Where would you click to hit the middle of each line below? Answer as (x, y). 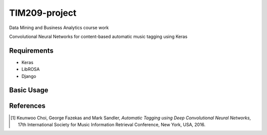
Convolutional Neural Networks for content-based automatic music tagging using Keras (98, 36)
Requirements (31, 51)
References (27, 106)
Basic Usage (29, 90)
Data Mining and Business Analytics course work (59, 28)
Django (29, 76)
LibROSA (31, 69)
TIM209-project (43, 13)
